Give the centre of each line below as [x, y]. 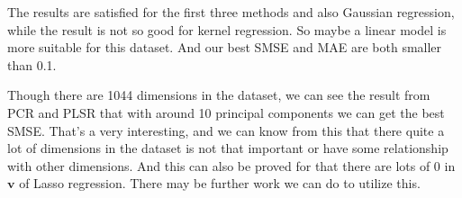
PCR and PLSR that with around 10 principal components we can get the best [226, 112]
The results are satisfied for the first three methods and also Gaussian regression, [231, 12]
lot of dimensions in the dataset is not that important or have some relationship [228, 148]
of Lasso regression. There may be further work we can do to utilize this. [220, 183]
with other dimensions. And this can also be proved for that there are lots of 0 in [231, 165]
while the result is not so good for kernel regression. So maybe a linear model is [227, 29]
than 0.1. [32, 64]
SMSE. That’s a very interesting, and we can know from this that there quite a [226, 130]
